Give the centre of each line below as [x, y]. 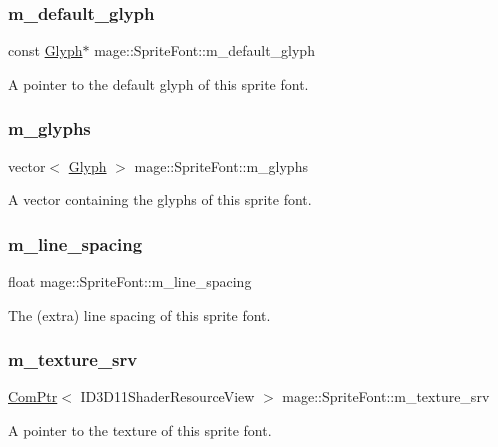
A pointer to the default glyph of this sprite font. [158, 83]
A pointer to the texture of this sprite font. [140, 430]
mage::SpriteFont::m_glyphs [221, 165]
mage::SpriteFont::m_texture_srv [386, 396]
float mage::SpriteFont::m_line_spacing [130, 281]
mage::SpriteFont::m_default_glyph [204, 50]
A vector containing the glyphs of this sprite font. [160, 199]
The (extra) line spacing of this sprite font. [139, 314]
